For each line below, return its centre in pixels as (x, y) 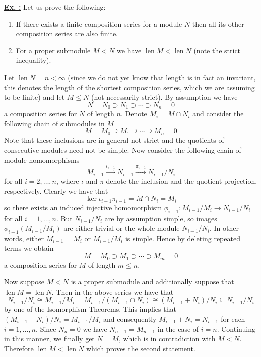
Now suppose (24, 282)
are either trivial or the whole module (122, 228)
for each (233, 318)
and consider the (218, 114)
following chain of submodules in (54, 123)
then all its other (218, 23)
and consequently (130, 318)
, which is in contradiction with (167, 339)
